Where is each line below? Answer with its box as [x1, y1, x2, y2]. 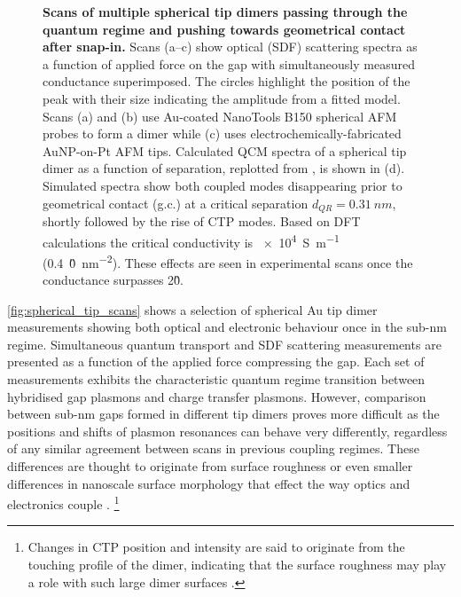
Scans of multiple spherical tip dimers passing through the [43, 3, 408, 20]
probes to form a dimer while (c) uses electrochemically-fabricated [43, 124, 402, 143]
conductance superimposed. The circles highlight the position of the [43, 72, 410, 90]
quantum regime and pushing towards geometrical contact [43, 20, 406, 38]
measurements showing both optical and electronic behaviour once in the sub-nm [7, 318, 447, 336]
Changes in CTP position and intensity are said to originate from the [27, 538, 405, 556]
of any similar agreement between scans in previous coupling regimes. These [7, 439, 419, 458]
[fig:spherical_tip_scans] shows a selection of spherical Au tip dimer [7, 300, 378, 318]
